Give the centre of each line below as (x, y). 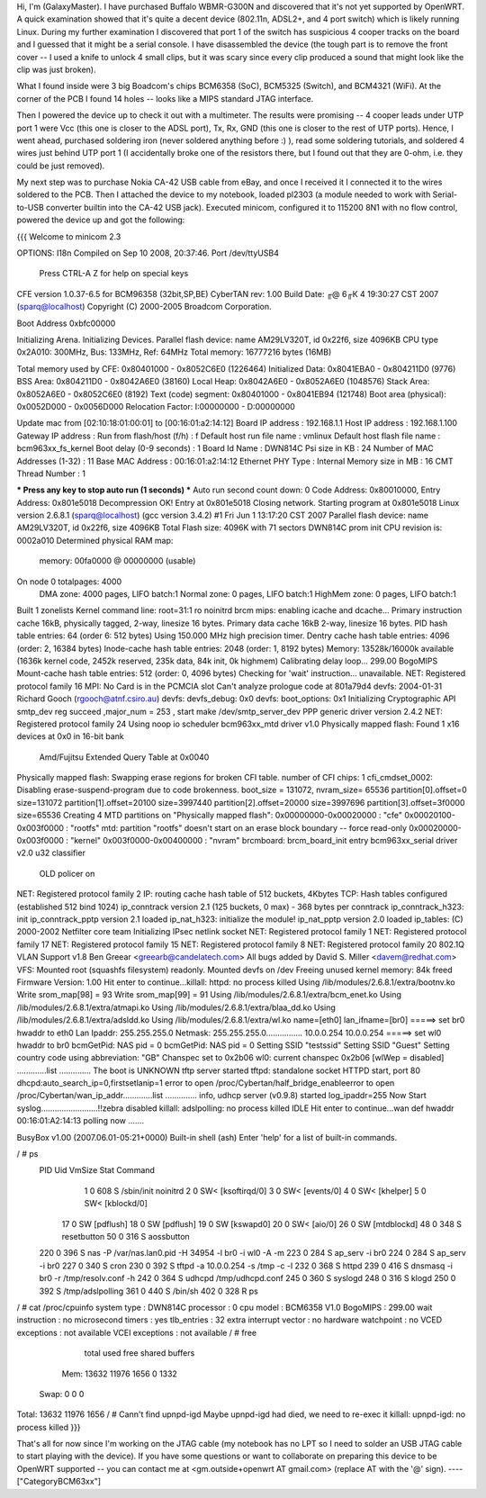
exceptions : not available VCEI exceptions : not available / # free (136, 1332)
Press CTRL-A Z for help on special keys (114, 274)
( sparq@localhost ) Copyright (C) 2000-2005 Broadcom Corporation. (144, 307)
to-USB (30, 207)
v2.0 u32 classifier (51, 853)
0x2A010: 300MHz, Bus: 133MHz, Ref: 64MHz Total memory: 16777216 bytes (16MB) (174, 352)
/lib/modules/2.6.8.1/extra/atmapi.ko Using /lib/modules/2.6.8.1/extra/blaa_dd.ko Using (176, 1007)
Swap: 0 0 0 (62, 1394)
